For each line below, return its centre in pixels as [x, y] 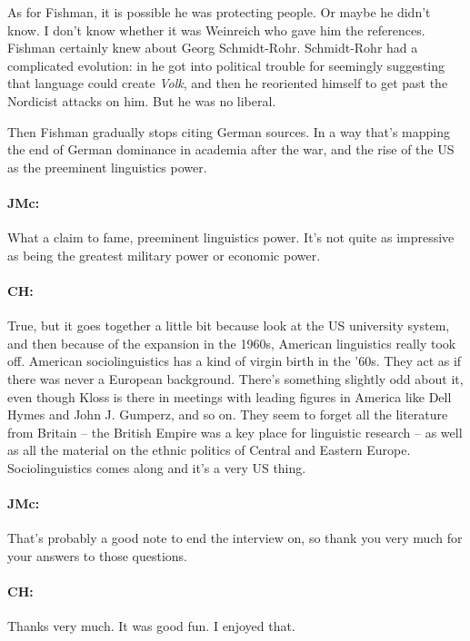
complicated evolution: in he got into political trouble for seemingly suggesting [226, 65]
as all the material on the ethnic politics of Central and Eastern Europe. [209, 450]
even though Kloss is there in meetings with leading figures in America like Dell [230, 396]
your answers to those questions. [98, 555]
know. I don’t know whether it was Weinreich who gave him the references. [216, 30]
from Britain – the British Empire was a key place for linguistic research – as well [235, 432]
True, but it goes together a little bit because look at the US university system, [229, 325]
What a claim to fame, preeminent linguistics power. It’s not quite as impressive [231, 237]
